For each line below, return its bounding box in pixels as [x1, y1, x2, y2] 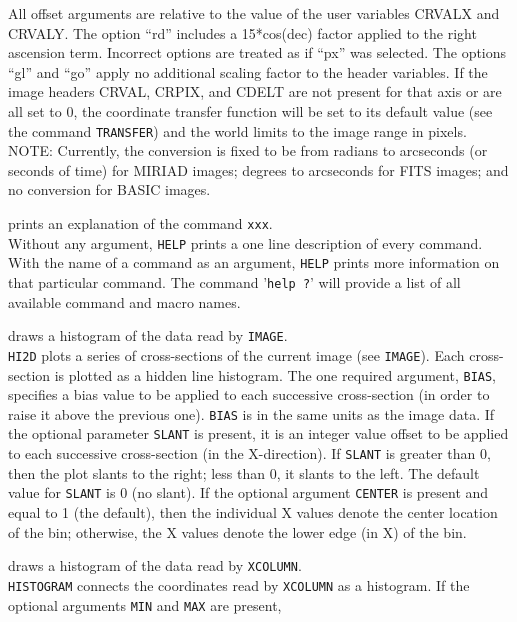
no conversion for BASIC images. [8, 179, 211, 200]
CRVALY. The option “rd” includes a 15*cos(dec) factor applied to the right [8, 22, 477, 43]
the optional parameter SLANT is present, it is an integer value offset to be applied [8, 423, 509, 444]
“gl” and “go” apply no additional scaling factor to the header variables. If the [8, 61, 488, 82]
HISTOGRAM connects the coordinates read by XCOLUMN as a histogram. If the [8, 574, 470, 595]
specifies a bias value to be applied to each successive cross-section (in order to [8, 384, 490, 405]
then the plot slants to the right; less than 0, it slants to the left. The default [8, 462, 480, 483]
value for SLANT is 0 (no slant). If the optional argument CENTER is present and [8, 482, 489, 503]
